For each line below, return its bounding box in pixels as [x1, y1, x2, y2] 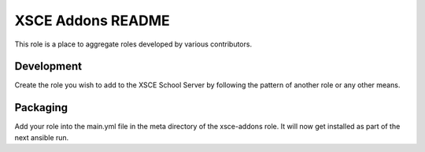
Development [14, 60, 83, 73]
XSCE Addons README [14, 12, 171, 29]
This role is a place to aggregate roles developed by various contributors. [14, 39, 252, 49]
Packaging [14, 101, 68, 114]
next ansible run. [14, 132, 69, 142]
